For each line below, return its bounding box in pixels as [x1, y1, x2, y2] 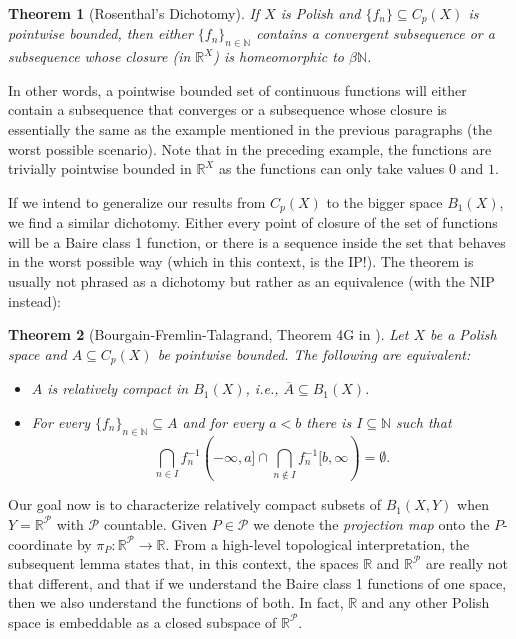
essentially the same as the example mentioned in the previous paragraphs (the [8, 119, 492, 140]
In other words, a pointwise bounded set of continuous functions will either [8, 79, 467, 100]
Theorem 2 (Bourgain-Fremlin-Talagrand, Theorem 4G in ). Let [8, 324, 409, 345]
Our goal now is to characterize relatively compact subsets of [8, 494, 381, 515]
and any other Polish [361, 592, 490, 613]
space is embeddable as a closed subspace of [8, 611, 277, 632]
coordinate [8, 533, 73, 554]
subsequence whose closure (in [8, 46, 191, 67]
